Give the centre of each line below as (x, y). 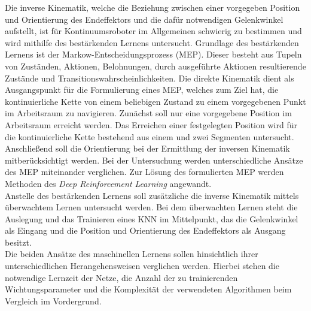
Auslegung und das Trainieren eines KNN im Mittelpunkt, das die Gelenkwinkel (152, 218)
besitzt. (18, 242)
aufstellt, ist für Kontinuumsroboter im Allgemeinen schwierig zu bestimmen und (153, 31)
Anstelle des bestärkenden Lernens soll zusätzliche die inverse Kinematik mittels (152, 195)
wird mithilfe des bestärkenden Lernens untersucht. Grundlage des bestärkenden (152, 42)
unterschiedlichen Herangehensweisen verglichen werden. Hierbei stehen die (142, 266)
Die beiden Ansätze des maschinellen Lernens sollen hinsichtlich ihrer (132, 254)
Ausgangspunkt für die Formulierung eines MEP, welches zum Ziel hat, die (142, 90)
